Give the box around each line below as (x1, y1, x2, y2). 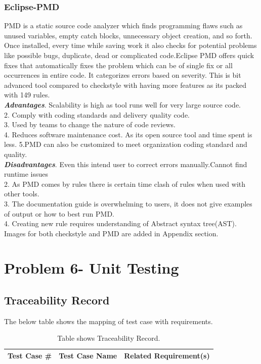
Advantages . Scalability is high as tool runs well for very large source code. (4, 99, 241, 110)
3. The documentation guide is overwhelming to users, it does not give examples (4, 198, 252, 209)
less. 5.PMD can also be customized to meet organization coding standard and (4, 139, 247, 149)
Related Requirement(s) (124, 350, 210, 361)
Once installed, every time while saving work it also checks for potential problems (4, 40, 257, 50)
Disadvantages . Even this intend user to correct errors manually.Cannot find (4, 159, 247, 169)
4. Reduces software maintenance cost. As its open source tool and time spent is (4, 129, 252, 139)
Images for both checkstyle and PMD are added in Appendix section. (4, 228, 219, 238)
